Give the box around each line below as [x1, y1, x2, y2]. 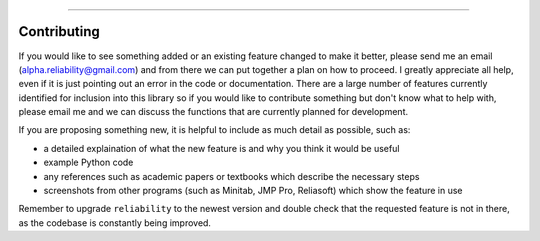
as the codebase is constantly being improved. [18, 216, 212, 229]
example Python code [43, 156, 134, 169]
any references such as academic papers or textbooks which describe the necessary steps [43, 170, 420, 182]
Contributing [18, 23, 100, 40]
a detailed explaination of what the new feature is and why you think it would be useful [43, 142, 400, 154]
